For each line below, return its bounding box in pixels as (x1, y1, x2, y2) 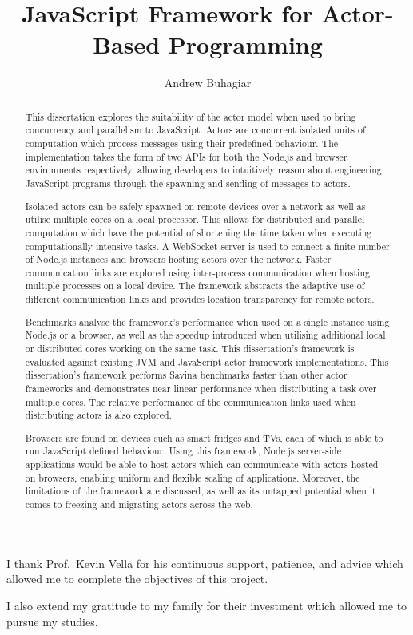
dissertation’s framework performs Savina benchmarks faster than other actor (25, 368, 347, 382)
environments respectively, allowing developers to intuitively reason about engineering (25, 163, 382, 177)
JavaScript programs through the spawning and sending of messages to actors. (25, 176, 351, 189)
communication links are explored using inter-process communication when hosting (25, 265, 370, 279)
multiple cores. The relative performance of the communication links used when (25, 395, 356, 408)
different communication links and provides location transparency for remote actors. (25, 292, 375, 306)
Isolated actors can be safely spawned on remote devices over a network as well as (25, 199, 366, 212)
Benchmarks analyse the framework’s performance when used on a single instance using (25, 315, 390, 328)
